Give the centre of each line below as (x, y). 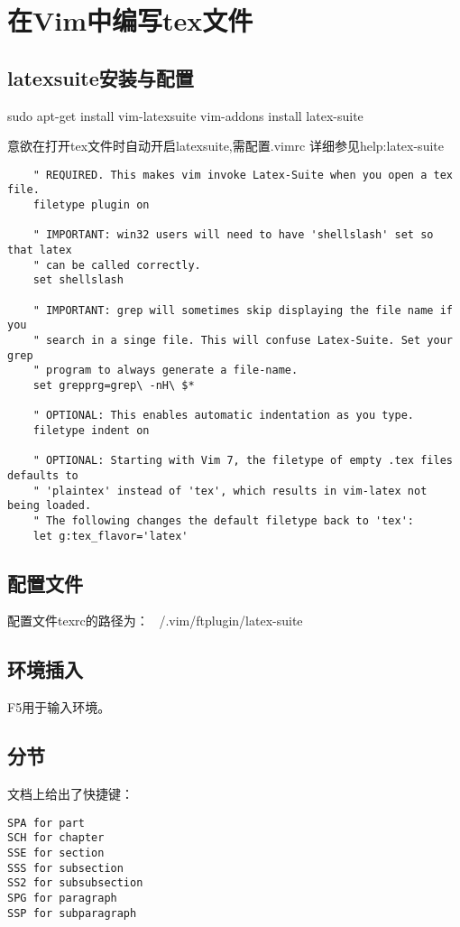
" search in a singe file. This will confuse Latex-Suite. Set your (243, 340)
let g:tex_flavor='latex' (110, 536)
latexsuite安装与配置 (101, 77)
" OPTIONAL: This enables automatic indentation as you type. (224, 416)
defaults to (43, 475)
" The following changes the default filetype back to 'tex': (224, 520)
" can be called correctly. (117, 265)
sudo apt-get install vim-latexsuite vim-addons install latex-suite (185, 115)
